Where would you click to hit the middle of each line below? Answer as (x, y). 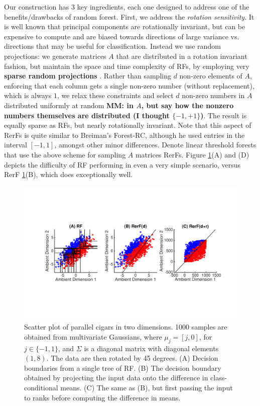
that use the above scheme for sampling (65, 154)
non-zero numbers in (213, 95)
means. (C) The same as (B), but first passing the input (147, 388)
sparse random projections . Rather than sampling (88, 76)
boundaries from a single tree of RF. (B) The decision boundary (123, 368)
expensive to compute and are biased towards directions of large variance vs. (122, 36)
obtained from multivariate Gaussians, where (93, 336)
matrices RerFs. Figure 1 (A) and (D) (192, 154)
